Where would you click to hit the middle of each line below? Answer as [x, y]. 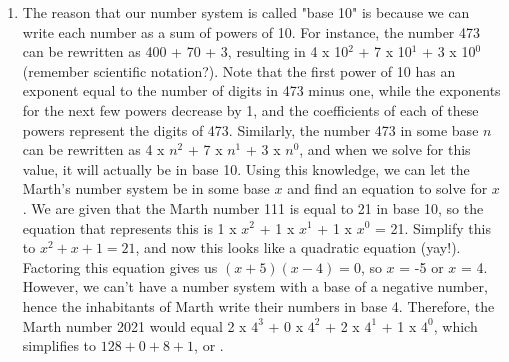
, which [455, 325]
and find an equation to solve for [387, 188]
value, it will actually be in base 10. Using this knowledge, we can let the [246, 168]
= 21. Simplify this [432, 227]
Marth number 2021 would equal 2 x [134, 325]
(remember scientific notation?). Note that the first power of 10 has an [239, 70]
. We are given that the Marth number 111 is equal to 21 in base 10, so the [253, 207]
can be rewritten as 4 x [93, 149]
